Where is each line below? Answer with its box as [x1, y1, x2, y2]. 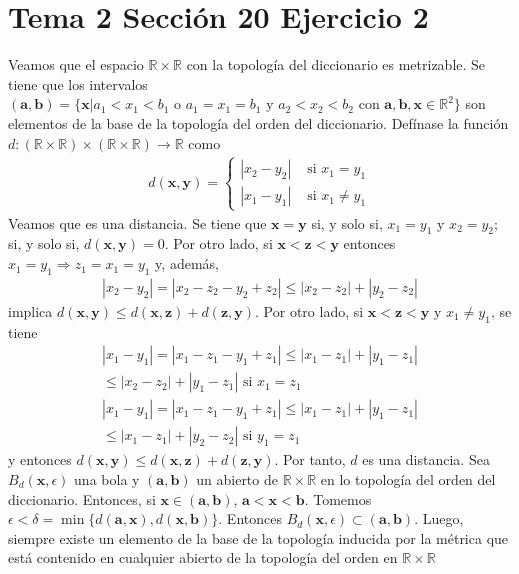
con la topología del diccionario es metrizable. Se [186, 54, 486, 75]
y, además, [155, 253, 219, 274]
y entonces [8, 449, 72, 470]
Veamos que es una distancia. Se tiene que [8, 212, 267, 233]
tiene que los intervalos [8, 73, 148, 94]
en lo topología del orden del [320, 469, 496, 490]
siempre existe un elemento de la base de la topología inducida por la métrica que [8, 527, 509, 548]
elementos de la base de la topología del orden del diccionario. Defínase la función [8, 112, 509, 133]
